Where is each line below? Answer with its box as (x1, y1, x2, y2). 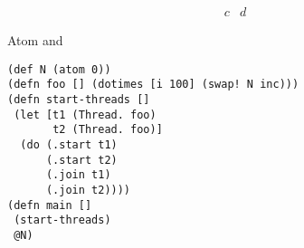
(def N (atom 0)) (7, 62, 111, 76)
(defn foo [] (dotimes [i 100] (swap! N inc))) (7, 78, 299, 91)
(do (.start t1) (20, 138, 118, 151)
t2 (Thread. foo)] (52, 123, 163, 137)
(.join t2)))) (45, 183, 131, 196)
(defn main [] (7, 198, 92, 212)
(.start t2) (45, 153, 118, 167)
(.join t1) (45, 168, 111, 182)
